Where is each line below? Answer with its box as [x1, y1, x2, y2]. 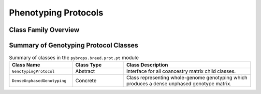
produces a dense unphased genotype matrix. [126, 80, 232, 87]
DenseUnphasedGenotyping [12, 78, 67, 83]
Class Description [126, 62, 169, 68]
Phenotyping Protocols [9, 7, 103, 18]
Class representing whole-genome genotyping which [126, 74, 247, 81]
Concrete [75, 78, 97, 84]
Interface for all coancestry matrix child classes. [126, 68, 236, 75]
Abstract [75, 68, 95, 75]
